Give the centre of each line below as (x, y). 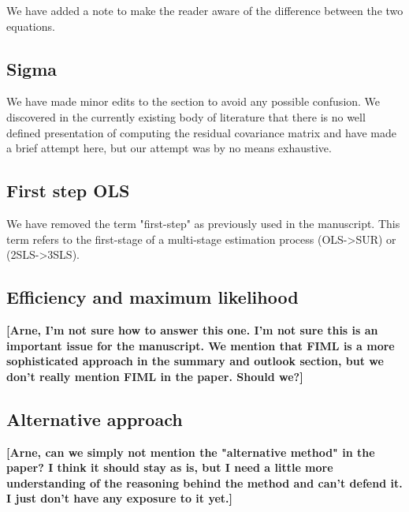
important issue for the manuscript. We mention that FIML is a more (201, 345)
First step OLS (68, 191)
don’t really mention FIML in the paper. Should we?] (155, 376)
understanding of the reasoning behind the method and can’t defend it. (204, 482)
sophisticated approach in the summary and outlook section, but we (195, 361)
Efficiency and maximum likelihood (152, 297)
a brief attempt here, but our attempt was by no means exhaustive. (169, 148)
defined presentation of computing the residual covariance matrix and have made (201, 132)
